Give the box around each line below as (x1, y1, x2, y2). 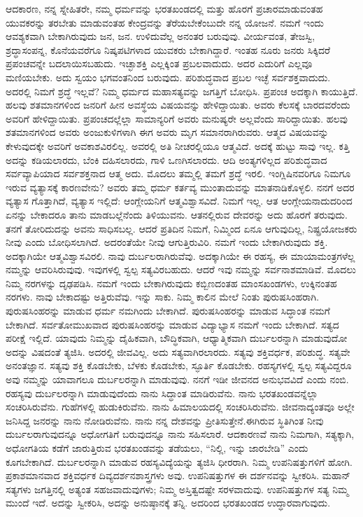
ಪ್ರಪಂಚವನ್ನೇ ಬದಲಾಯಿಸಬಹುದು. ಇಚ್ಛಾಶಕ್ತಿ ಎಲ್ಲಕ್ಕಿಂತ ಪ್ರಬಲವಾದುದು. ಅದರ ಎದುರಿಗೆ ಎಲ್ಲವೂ (6, 56, 313, 71)
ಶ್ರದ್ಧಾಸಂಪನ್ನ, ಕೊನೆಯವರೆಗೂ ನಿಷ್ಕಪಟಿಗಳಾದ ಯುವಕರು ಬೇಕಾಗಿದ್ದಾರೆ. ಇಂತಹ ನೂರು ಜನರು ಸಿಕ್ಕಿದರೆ (6, 42, 331, 57)
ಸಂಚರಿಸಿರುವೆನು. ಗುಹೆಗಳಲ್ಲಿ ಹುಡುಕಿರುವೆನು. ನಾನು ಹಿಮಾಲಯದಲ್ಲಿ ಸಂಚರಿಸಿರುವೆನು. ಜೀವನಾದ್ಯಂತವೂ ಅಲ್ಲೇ (6, 399, 355, 414)
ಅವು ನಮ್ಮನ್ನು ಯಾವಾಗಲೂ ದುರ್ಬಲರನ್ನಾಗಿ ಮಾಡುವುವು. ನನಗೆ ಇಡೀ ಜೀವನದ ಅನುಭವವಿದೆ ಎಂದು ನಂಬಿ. (6, 372, 349, 387)
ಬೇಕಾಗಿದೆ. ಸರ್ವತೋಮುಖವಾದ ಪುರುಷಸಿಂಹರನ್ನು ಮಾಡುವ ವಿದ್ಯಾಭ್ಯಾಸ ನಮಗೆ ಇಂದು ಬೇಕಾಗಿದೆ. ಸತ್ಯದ (6, 317, 339, 331)
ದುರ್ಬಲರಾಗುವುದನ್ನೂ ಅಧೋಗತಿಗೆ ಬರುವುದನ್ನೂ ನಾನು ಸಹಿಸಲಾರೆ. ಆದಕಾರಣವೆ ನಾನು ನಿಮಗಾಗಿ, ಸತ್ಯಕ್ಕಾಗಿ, (6, 427, 355, 441)
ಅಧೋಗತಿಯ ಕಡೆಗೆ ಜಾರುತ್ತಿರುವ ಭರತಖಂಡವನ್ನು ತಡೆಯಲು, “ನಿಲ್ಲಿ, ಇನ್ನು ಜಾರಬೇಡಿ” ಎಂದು (6, 441, 308, 455)
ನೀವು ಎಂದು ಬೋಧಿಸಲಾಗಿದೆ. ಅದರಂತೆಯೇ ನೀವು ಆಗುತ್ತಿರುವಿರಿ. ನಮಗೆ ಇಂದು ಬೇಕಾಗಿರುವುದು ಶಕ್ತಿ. (6, 235, 328, 249)
